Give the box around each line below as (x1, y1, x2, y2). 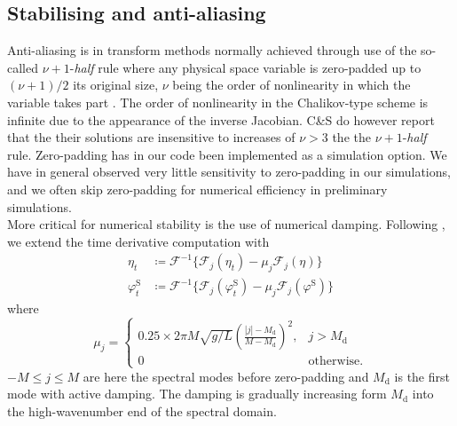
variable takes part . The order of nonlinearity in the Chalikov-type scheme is (7, 92, 429, 111)
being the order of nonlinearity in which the (172, 75, 411, 94)
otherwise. (308, 355, 364, 368)
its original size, (73, 75, 159, 94)
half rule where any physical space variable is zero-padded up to (74, 58, 422, 76)
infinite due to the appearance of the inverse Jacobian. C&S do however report (7, 110, 435, 129)
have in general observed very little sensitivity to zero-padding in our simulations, (7, 162, 451, 181)
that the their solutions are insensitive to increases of (7, 128, 295, 146)
